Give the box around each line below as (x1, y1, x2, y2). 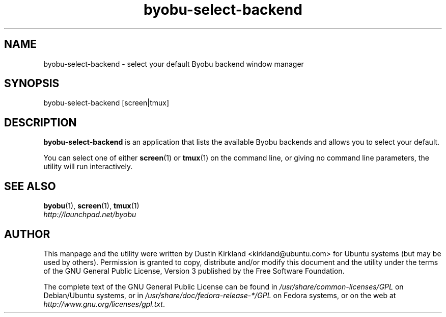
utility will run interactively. (43, 162, 133, 171)
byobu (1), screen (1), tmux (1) (43, 201, 140, 210)
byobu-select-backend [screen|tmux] (43, 98, 170, 108)
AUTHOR (4, 227, 50, 241)
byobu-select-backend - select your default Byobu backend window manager (43, 59, 304, 68)
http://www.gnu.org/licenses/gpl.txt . (43, 299, 165, 308)
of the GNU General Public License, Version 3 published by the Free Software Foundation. (43, 266, 345, 275)
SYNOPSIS (4, 77, 60, 90)
